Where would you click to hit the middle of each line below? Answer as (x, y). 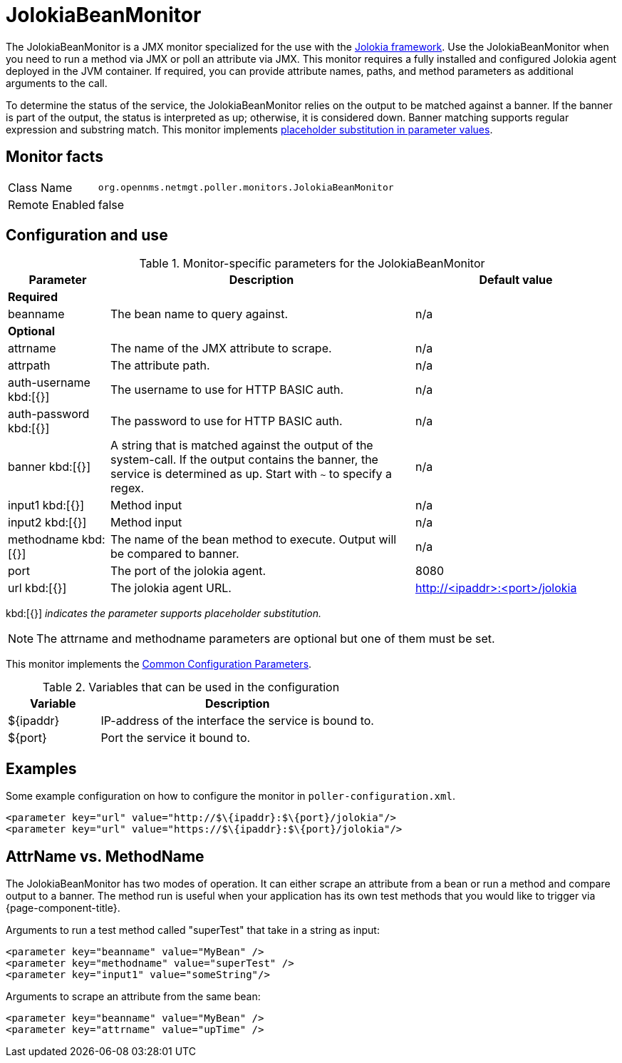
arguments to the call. (57, 83)
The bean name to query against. (199, 314)
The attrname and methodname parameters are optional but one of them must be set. (266, 639)
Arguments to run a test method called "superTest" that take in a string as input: (193, 930)
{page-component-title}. (63, 908)
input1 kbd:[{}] (46, 505)
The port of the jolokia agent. (188, 571)
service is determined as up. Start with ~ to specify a (251, 474)
